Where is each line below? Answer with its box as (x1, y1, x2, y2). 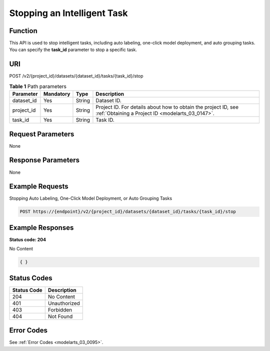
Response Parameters (9, 156, 80, 165)
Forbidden (47, 306, 72, 313)
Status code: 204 (9, 236, 46, 242)
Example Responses (9, 223, 74, 232)
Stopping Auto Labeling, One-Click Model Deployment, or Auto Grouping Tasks (9, 195, 172, 201)
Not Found (47, 313, 73, 320)
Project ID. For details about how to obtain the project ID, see (95, 104, 239, 111)
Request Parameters (9, 130, 74, 138)
